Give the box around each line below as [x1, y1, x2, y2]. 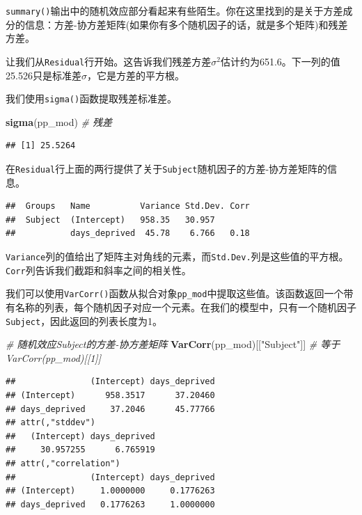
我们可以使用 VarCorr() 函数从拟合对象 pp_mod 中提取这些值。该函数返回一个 [6, 286, 344, 301]
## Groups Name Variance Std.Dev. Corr [6, 201, 250, 212]
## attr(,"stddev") [6, 418, 95, 428]
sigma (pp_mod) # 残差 [6, 114, 113, 129]
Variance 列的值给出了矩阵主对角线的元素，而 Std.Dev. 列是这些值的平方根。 [6, 248, 349, 263]
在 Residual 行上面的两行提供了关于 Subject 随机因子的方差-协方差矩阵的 [6, 161, 328, 175]
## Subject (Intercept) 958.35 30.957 [6, 214, 215, 225]
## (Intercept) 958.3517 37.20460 [6, 390, 215, 400]
